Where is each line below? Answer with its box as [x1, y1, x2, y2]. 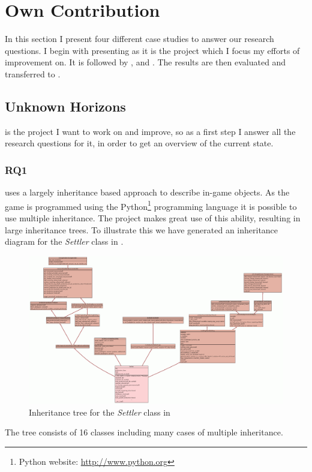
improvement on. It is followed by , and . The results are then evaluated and [5, 56, 286, 68]
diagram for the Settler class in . [5, 235, 124, 248]
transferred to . [5, 67, 61, 80]
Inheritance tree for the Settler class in [29, 405, 170, 418]
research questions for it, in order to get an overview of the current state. [5, 137, 274, 149]
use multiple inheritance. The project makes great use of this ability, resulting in [5, 211, 301, 224]
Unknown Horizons [5, 97, 126, 115]
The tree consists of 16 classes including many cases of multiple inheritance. [5, 426, 283, 438]
